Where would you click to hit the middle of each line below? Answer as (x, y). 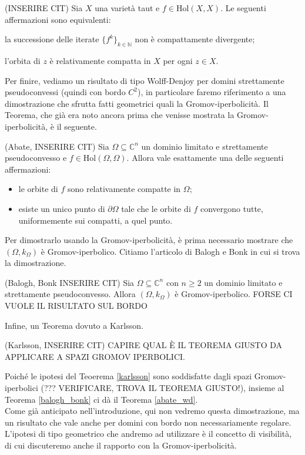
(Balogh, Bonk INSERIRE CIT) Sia (70, 282)
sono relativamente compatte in (124, 189)
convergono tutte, (232, 208)
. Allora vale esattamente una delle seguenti (205, 158)
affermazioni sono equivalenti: (58, 19)
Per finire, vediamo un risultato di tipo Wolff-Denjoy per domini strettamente (145, 80)
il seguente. (77, 126)
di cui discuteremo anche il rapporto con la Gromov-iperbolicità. (121, 445)
